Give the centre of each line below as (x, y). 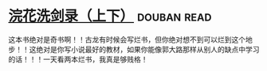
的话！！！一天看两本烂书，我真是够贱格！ (78, 59)
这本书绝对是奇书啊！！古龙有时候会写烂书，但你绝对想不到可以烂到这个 (127, 39)
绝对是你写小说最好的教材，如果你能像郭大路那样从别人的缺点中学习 (147, 49)
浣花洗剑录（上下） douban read (110, 16)
